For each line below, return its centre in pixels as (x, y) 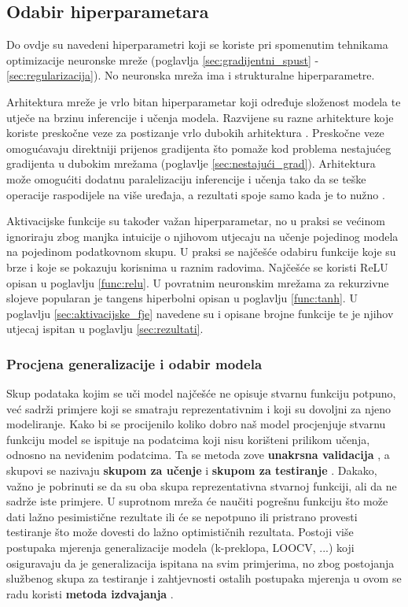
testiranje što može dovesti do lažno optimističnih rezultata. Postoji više (180, 532)
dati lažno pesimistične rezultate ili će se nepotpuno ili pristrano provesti (182, 516)
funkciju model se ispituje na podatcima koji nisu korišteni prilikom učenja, (188, 439)
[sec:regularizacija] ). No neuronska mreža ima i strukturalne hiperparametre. (191, 75)
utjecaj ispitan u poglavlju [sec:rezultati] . (105, 329)
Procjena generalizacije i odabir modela (134, 363)
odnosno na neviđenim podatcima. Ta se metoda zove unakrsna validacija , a (198, 455)
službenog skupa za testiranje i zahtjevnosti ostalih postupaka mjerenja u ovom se (204, 578)
